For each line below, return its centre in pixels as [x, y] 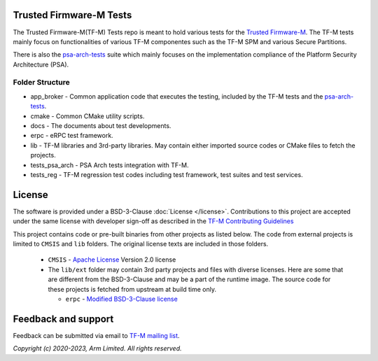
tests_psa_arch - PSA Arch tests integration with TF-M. [110, 165]
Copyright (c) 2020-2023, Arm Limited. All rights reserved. [97, 348]
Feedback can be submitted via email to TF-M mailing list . [96, 335]
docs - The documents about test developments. [101, 126]
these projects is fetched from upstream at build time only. [132, 289]
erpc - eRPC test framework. [72, 136]
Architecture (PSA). [41, 64]
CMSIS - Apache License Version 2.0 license [112, 260]
